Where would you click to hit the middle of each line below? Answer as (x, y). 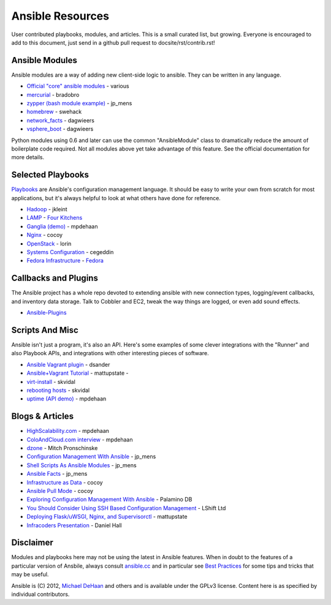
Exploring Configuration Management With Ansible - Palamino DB (109, 500)
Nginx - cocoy (45, 235)
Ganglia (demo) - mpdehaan (62, 226)
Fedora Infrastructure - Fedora (65, 261)
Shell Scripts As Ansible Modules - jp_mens (82, 465)
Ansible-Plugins (47, 313)
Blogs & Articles (42, 416)
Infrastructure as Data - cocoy (65, 482)
